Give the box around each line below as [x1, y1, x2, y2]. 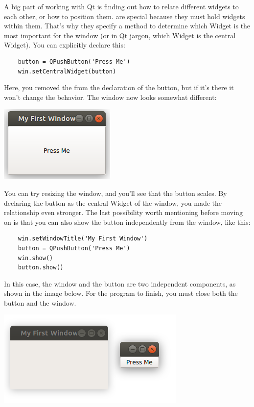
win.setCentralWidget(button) [18, 68, 116, 75]
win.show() [18, 254, 53, 262]
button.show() [18, 264, 64, 271]
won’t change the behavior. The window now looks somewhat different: [4, 92, 217, 102]
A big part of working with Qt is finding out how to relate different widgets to [4, 1, 239, 11]
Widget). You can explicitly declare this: [4, 40, 125, 50]
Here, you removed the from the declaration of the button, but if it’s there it [4, 82, 234, 93]
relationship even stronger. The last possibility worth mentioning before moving [4, 207, 243, 217]
